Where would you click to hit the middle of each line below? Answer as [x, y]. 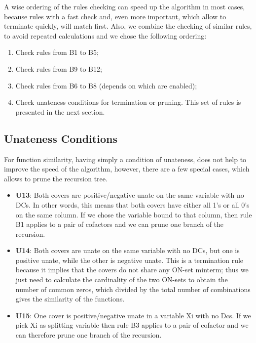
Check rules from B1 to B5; [57, 52]
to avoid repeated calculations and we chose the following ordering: [105, 35]
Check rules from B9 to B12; [59, 68]
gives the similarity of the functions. [70, 299]
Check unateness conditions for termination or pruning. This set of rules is [128, 102]
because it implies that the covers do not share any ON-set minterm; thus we [132, 270]
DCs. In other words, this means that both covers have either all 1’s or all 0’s [132, 204]
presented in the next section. [60, 111]
